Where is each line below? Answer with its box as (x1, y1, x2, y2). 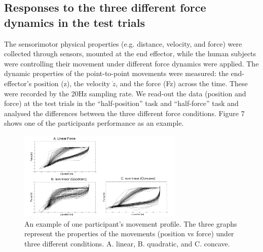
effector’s (4, 78, 32, 88)
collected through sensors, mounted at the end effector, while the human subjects (4, 48, 256, 59)
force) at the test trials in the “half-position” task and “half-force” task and (4, 98, 239, 109)
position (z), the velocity (33, 78, 110, 88)
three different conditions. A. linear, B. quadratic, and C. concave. (24, 238, 230, 248)
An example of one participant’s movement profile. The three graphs (24, 218, 237, 229)
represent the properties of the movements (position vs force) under (24, 228, 234, 239)
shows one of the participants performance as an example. (4, 118, 184, 128)
